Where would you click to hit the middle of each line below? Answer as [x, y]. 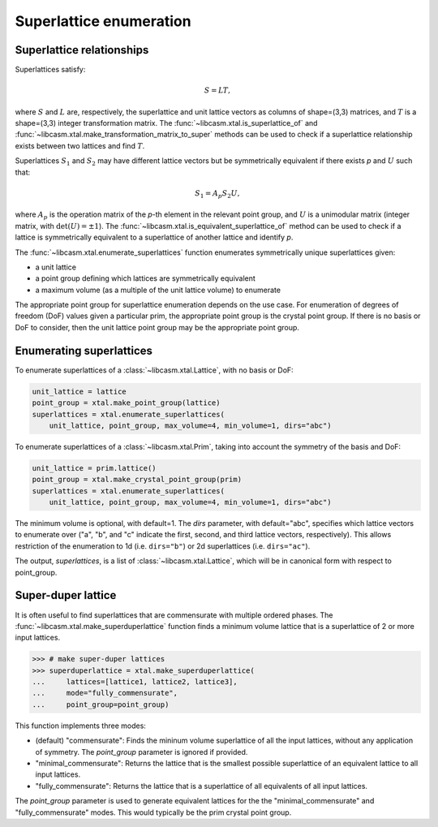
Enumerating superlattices [84, 350]
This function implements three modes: [80, 726]
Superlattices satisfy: [50, 70]
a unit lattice [56, 267]
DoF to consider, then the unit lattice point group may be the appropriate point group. [157, 327]
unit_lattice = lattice [79, 391]
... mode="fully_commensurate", [105, 693]
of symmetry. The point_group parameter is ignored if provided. [142, 752]
